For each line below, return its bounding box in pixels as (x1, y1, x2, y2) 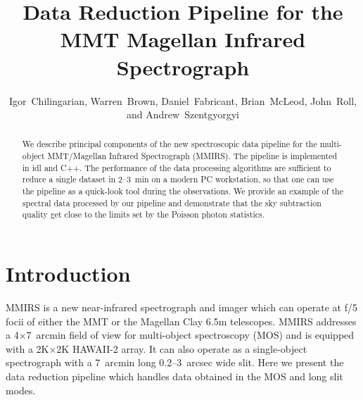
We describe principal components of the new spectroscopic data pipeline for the (22, 138, 317, 150)
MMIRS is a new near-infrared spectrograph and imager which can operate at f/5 (6, 300, 357, 315)
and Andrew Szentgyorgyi (127, 107, 239, 122)
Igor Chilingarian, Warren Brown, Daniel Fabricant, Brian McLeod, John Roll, (8, 93, 357, 108)
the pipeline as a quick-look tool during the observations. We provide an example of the (22, 185, 343, 197)
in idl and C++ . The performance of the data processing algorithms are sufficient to (22, 161, 331, 173)
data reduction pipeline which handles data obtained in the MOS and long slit (6, 368, 343, 383)
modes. (6, 382, 36, 397)
